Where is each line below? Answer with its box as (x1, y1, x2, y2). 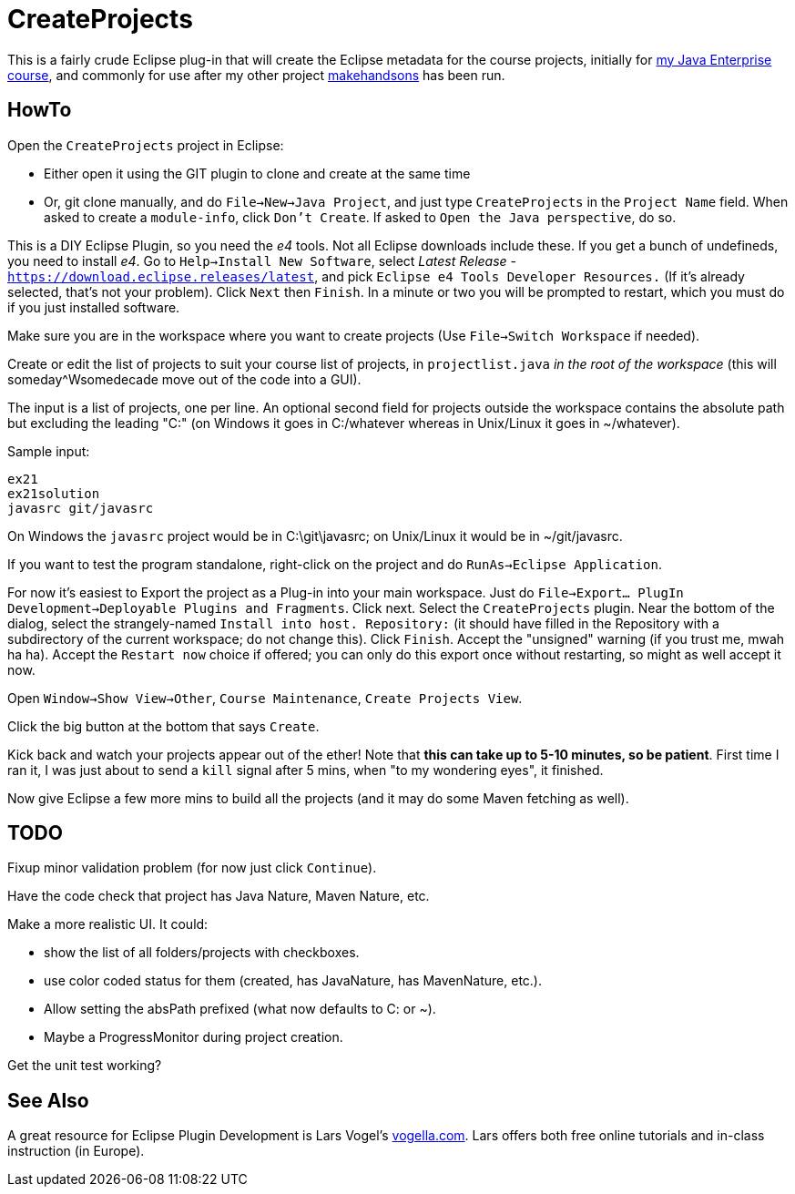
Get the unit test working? (7, 1057, 162, 1074)
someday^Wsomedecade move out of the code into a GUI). (7, 371, 362, 387)
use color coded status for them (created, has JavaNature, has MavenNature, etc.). (44, 973, 542, 989)
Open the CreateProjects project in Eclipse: (7, 137, 284, 153)
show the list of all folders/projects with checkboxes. (44, 944, 360, 961)
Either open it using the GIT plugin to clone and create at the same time (44, 165, 471, 181)
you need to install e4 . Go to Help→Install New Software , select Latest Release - (7, 252, 517, 269)
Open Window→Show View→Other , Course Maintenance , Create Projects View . (7, 689, 523, 706)
